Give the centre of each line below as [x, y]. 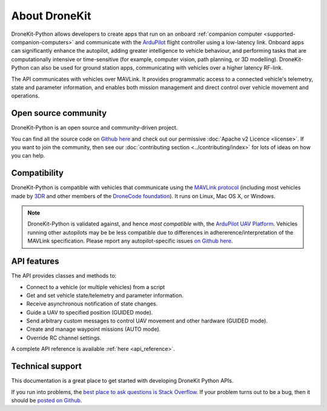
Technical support [46, 366]
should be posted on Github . [47, 400]
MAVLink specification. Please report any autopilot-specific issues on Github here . [130, 241]
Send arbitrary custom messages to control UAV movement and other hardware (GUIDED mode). [147, 321]
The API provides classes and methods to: [64, 276]
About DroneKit [51, 16]
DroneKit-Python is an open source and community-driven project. [94, 128]
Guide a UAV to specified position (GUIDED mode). [90, 312]
